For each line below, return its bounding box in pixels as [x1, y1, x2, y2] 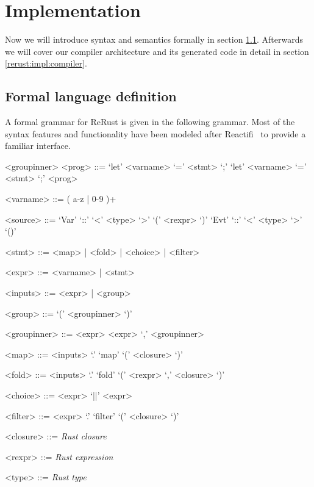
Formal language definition [5, 87, 177, 106]
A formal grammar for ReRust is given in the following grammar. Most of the [5, 115, 295, 128]
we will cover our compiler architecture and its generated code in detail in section [5, 45, 309, 57]
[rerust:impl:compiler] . [5, 57, 87, 70]
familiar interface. [5, 139, 71, 152]
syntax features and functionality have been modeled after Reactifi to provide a [5, 127, 306, 140]
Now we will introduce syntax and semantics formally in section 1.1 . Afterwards [5, 33, 303, 46]
